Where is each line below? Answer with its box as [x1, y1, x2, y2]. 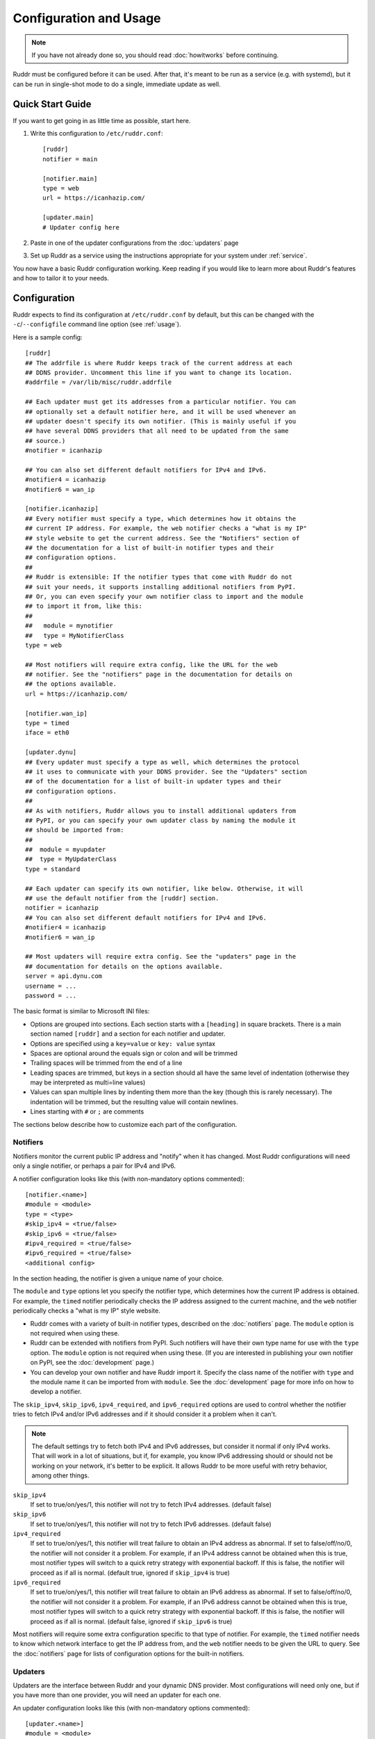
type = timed [25, 719, 69, 727]
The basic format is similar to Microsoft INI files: [12, 1007, 150, 1016]
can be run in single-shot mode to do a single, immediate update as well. [12, 80, 222, 88]
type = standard [25, 865, 81, 873]
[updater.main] [42, 214, 94, 222]
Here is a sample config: [12, 332, 83, 341]
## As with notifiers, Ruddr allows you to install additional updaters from [25, 807, 297, 815]
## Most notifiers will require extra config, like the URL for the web [25, 661, 278, 668]
